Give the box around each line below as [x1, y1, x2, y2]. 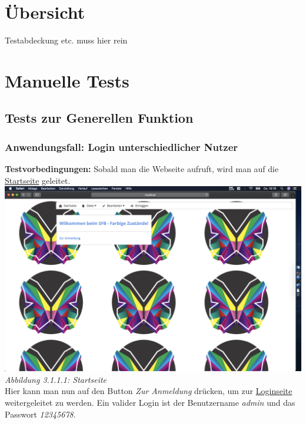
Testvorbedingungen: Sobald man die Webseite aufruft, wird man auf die [5, 163, 279, 175]
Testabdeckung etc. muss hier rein [5, 34, 128, 46]
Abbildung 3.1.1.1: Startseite [5, 373, 107, 385]
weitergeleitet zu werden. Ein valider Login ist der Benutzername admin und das [5, 396, 295, 409]
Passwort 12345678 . [5, 408, 76, 420]
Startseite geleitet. [5, 174, 71, 186]
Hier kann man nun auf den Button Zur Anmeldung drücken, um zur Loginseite [5, 385, 292, 397]
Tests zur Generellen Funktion [5, 109, 194, 127]
